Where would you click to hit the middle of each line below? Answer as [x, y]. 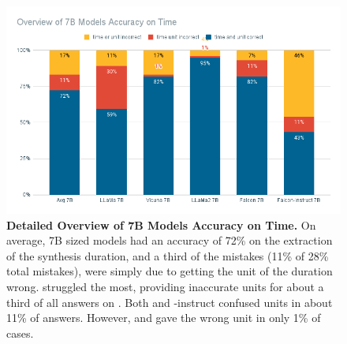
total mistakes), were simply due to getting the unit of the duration [170, 271]
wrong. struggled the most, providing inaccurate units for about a [165, 286]
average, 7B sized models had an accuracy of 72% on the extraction [170, 240]
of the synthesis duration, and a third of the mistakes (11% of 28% [168, 255]
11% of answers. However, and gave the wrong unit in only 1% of [164, 318]
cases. [20, 333]
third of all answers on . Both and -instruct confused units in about [170, 302]
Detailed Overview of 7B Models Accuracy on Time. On [161, 224]
